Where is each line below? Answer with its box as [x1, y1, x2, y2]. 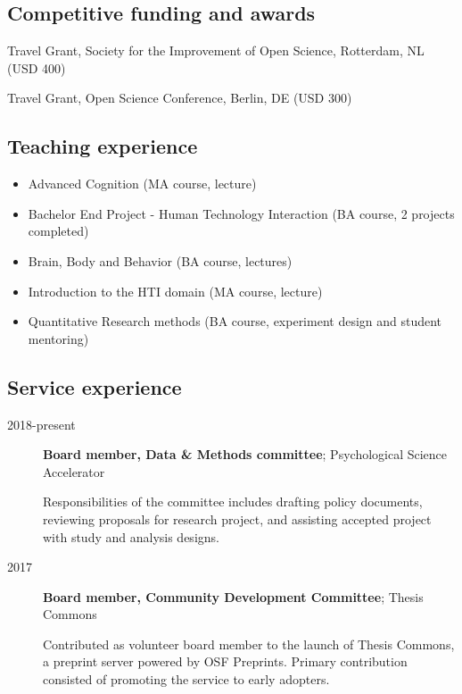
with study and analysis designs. [43, 527, 219, 546]
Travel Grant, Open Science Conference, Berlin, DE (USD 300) [7, 88, 352, 107]
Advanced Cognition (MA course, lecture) [28, 174, 257, 193]
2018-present [7, 414, 76, 433]
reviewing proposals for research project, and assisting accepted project [43, 509, 432, 528]
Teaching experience [7, 132, 198, 160]
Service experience [7, 372, 182, 400]
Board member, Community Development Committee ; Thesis [43, 587, 424, 606]
